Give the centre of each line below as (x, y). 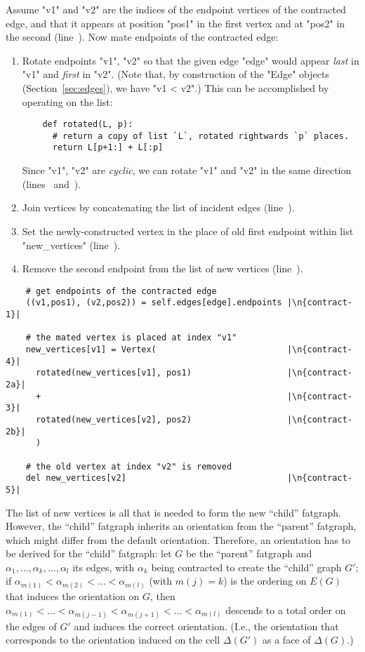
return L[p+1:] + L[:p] (108, 148)
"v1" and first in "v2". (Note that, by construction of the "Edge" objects (175, 74)
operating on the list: (67, 101)
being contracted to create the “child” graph (246, 567)
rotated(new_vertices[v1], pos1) (113, 373)
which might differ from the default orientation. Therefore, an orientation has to (178, 539)
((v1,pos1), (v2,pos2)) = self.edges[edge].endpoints (154, 303)
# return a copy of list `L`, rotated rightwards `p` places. (201, 136)
